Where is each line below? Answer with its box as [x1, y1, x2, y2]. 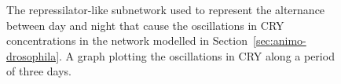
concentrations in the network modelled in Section [6, 32, 247, 49]
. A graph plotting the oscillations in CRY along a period [59, 47, 335, 64]
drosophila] [6, 47, 60, 64]
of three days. [6, 63, 71, 79]
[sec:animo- [253, 32, 306, 49]
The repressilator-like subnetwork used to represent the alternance [6, 2, 325, 17]
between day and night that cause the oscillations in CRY [6, 16, 284, 33]
